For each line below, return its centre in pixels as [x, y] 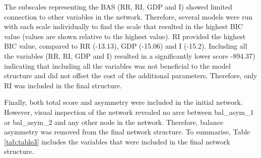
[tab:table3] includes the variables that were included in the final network [117, 141]
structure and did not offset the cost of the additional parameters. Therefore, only [131, 75]
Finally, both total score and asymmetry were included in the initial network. [123, 102]
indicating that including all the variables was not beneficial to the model [117, 65]
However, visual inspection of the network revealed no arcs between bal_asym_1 [129, 112]
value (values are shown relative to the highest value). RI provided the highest [125, 36]
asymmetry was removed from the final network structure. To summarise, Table [127, 132]
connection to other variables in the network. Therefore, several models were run [128, 16]
